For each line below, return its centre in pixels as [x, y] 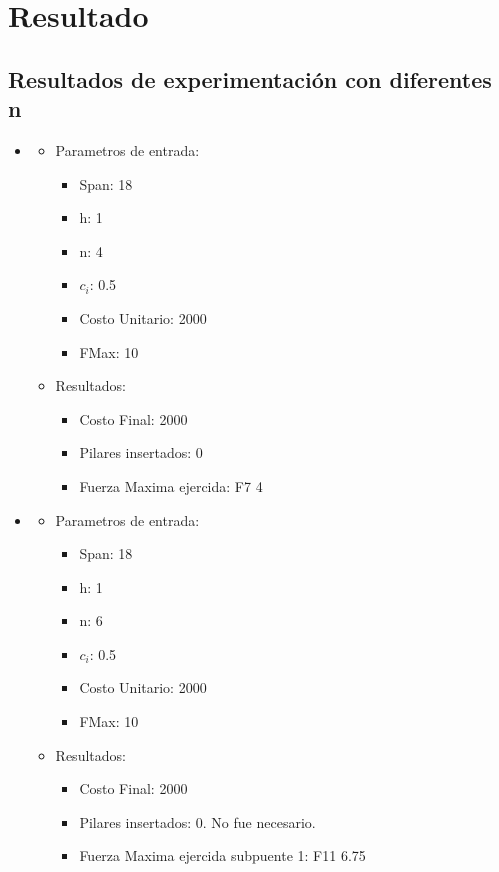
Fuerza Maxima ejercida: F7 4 [171, 485]
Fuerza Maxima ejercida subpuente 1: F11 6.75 [222, 855]
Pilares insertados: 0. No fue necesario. [197, 821]
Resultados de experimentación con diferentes [250, 78]
